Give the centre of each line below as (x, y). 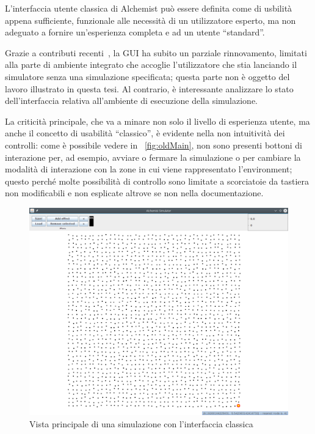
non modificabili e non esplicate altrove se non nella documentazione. (134, 193)
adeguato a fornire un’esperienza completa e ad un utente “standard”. (135, 32)
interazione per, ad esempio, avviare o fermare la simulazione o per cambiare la (153, 157)
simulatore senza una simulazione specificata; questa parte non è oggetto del (147, 76)
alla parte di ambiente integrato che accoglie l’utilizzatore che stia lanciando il (151, 64)
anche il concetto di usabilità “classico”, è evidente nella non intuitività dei (145, 133)
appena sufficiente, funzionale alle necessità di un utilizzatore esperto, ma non (150, 20)
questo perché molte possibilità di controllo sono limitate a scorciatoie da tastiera (157, 181)
